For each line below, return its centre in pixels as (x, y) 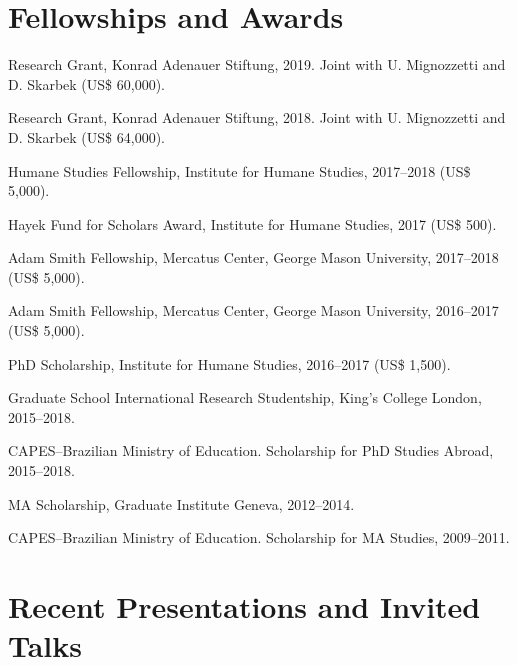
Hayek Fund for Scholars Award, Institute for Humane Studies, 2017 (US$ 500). (252, 223)
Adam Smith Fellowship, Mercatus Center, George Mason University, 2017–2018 (253, 257)
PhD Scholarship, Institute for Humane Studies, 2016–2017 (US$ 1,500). (229, 363)
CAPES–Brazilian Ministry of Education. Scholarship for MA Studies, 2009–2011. (259, 537)
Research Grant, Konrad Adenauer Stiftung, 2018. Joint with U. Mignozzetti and (257, 117)
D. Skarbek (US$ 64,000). (86, 136)
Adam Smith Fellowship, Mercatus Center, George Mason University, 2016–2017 (253, 310)
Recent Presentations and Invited (244, 606)
